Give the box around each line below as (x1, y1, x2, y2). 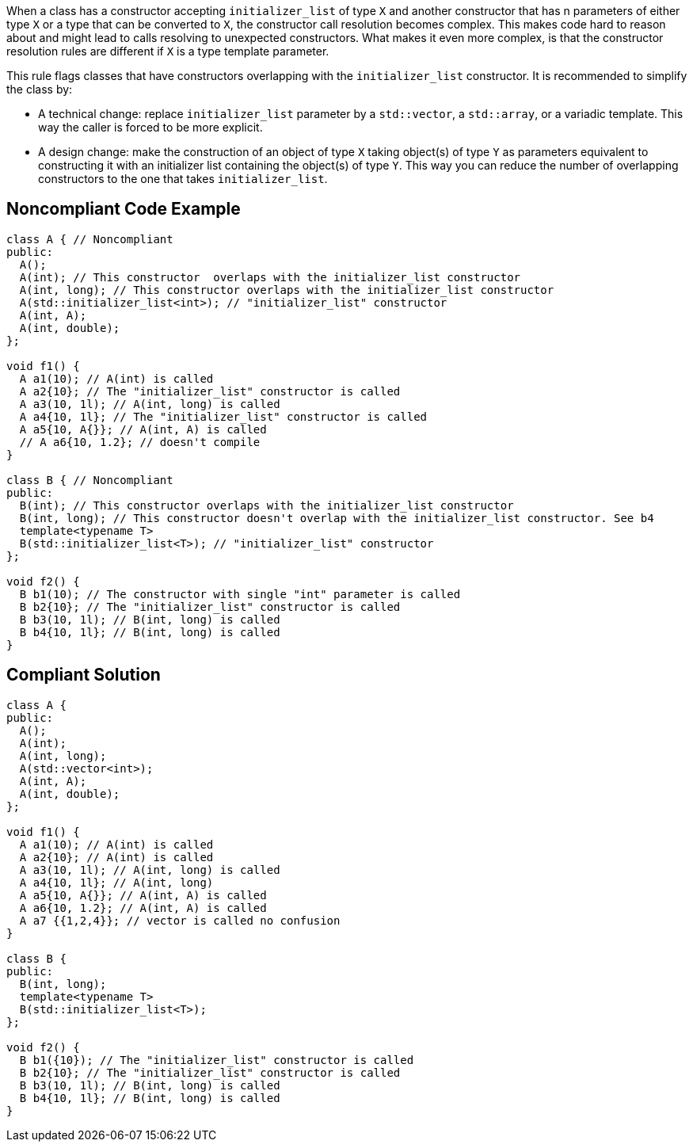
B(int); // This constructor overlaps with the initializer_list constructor (19, 498, 514, 512)
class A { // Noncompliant (6, 232, 173, 246)
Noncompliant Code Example (6, 199, 241, 219)
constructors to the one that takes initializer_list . (38, 172, 328, 185)
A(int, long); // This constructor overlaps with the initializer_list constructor (19, 283, 554, 296)
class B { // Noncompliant (6, 473, 173, 486)
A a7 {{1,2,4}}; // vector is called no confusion (19, 913, 341, 927)
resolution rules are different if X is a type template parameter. (6, 44, 329, 58)
